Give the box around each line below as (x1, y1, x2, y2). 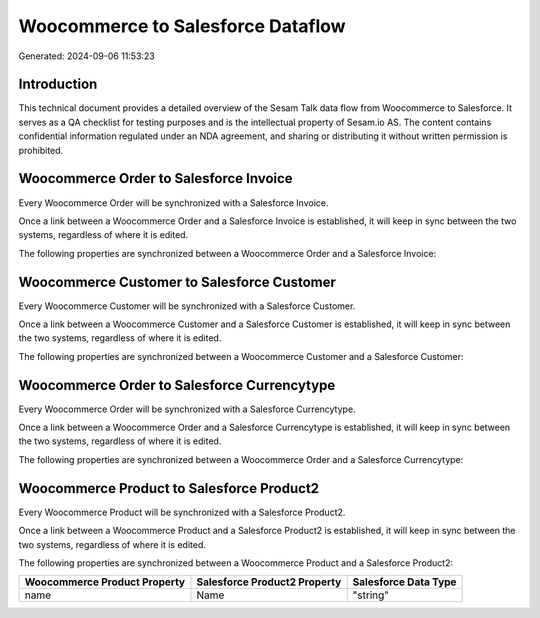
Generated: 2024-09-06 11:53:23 (18, 50, 155, 62)
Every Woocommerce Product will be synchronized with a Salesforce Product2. (18, 506, 346, 518)
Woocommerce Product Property (24, 575, 185, 589)
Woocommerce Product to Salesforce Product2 (18, 480, 320, 497)
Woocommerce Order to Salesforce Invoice (18, 170, 294, 187)
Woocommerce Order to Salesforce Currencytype (18, 376, 336, 394)
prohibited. (18, 144, 64, 156)
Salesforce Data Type (352, 575, 457, 589)
